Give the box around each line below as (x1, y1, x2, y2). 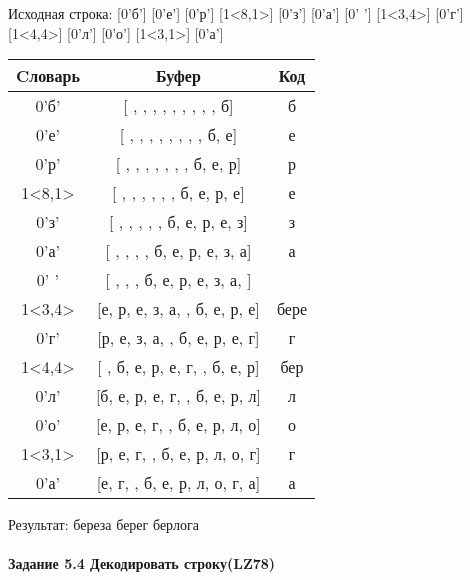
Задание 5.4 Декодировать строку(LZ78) (8, 553, 276, 574)
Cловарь (16, 64, 80, 88)
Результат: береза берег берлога (8, 514, 199, 535)
